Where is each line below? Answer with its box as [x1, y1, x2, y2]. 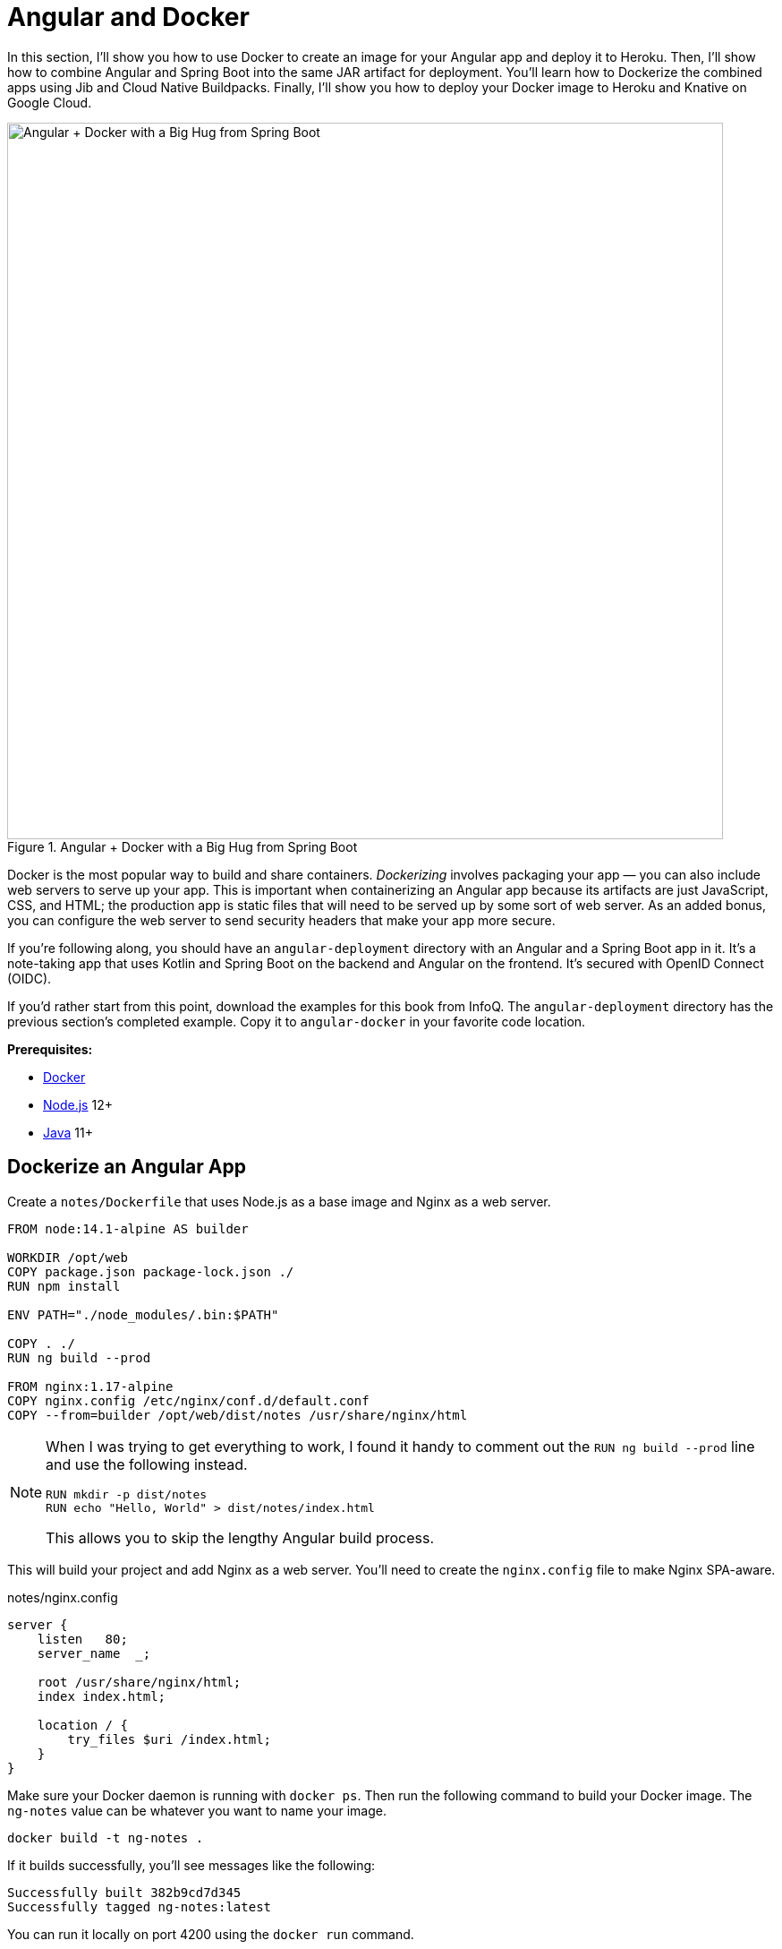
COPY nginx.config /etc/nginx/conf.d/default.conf [7, 1393, 370, 1408]
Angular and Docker [7, 2, 250, 32]
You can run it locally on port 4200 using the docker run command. [7, 1926, 414, 1942]
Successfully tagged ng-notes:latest [7, 1899, 272, 1914]
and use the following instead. [46, 1455, 248, 1473]
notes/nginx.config [7, 1589, 118, 1605]
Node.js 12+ [43, 1096, 113, 1112]
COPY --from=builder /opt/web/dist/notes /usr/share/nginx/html [7, 1407, 468, 1422]
